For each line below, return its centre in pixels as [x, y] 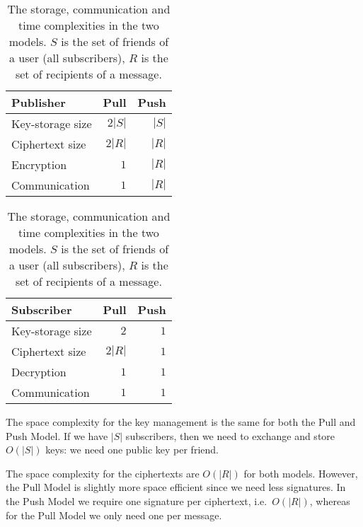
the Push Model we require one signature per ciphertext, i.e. [137, 500]
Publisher [39, 102]
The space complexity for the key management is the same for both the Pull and [181, 422]
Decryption [39, 372]
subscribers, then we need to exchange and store [230, 435]
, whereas [330, 500]
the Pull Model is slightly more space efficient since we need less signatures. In [176, 487]
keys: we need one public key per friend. [132, 450]
